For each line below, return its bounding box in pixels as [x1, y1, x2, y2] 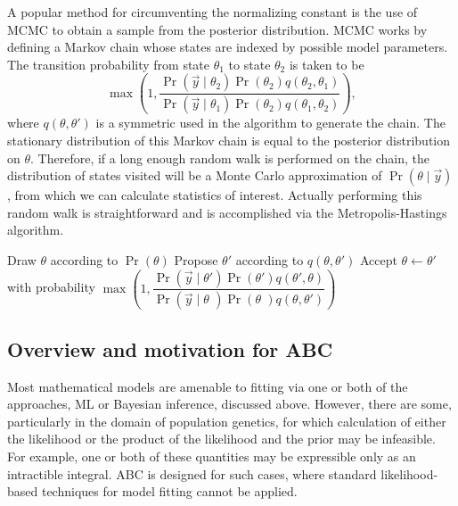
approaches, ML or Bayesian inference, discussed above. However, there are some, [7, 394, 452, 413]
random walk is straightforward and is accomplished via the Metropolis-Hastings [7, 203, 447, 221]
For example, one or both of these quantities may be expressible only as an [7, 446, 416, 465]
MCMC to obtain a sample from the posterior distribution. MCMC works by [7, 20, 428, 38]
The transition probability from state [7, 54, 210, 73]
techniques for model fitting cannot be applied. [41, 482, 298, 501]
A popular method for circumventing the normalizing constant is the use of [7, 3, 418, 21]
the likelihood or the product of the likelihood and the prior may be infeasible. [7, 429, 436, 448]
